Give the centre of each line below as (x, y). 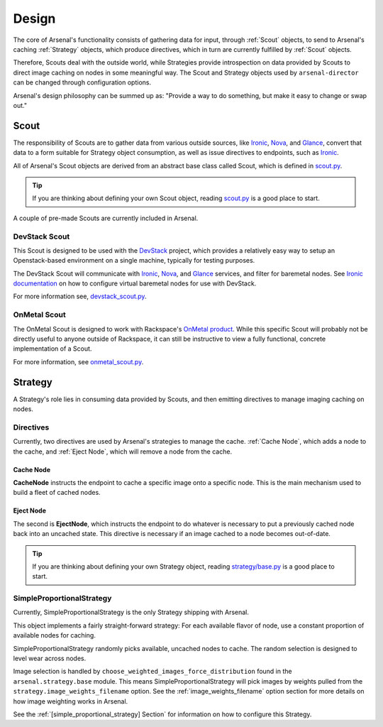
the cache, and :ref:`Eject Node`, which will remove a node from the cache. (123, 452)
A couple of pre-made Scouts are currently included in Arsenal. (106, 218)
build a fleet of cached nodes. (57, 493)
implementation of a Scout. (52, 349)
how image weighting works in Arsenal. (71, 701)
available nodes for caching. (54, 635)
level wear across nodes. (50, 658)
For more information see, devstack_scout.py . (80, 296)
